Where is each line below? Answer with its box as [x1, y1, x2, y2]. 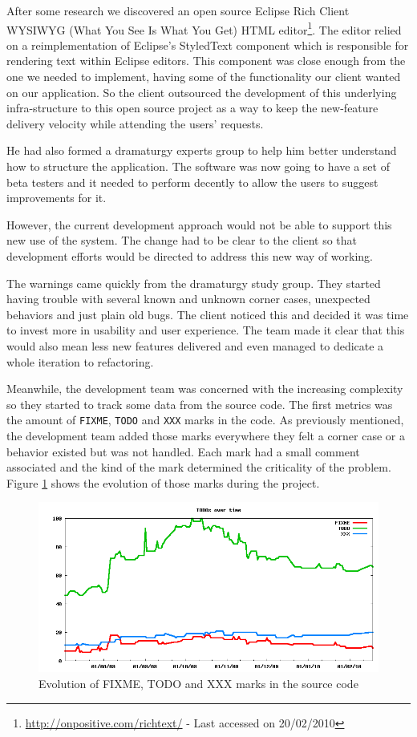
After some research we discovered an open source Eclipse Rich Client [6, 2, 350, 18]
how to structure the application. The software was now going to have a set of [6, 158, 390, 174]
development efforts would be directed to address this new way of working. [6, 247, 373, 264]
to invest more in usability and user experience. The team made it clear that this [6, 322, 405, 338]
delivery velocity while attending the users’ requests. [6, 115, 264, 132]
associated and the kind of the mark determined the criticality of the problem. [6, 459, 391, 476]
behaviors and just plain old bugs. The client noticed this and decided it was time [6, 306, 409, 322]
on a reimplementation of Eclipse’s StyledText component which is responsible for [6, 36, 409, 53]
